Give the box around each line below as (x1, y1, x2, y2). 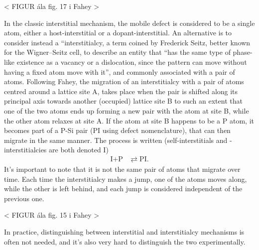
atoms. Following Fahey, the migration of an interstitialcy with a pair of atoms (4, 76, 244, 87)
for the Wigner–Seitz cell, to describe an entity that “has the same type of (4, 47, 231, 57)
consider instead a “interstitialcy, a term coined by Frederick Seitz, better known (4, 37, 251, 47)
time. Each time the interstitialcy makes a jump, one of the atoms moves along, (4, 173, 247, 184)
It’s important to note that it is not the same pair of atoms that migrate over (4, 163, 241, 174)
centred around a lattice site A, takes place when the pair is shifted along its (4, 86, 238, 96)
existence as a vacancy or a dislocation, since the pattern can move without (16, 56, 247, 67)
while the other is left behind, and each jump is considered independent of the (4, 183, 243, 194)
